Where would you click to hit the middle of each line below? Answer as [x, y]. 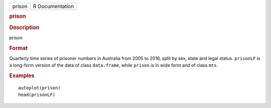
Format [18, 48]
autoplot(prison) [39, 88]
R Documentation [53, 6]
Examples [22, 76]
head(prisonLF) [37, 95]
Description [24, 27]
